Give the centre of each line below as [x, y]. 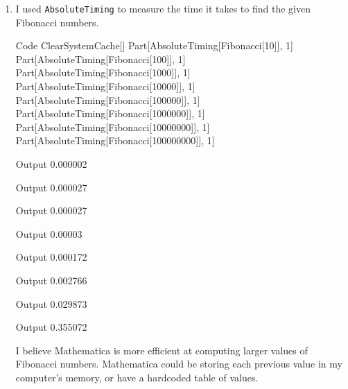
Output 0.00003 [49, 233]
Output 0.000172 [51, 257]
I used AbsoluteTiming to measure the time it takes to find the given [163, 8]
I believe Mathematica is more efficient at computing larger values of [162, 350]
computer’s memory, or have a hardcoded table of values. [137, 377]
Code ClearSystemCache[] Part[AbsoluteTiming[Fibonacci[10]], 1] [154, 45]
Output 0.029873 [51, 303]
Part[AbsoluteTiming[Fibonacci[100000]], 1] [108, 100]
